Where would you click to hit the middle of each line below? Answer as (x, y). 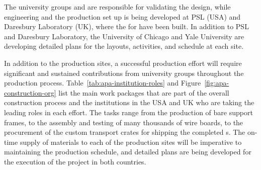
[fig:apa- (217, 83)
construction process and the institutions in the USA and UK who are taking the (129, 102)
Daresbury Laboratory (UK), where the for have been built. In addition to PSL (126, 26)
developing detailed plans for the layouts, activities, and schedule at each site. (124, 46)
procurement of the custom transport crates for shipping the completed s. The (125, 132)
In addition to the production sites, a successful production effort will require (123, 63)
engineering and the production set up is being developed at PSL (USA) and (122, 16)
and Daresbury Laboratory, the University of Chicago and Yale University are (124, 36)
